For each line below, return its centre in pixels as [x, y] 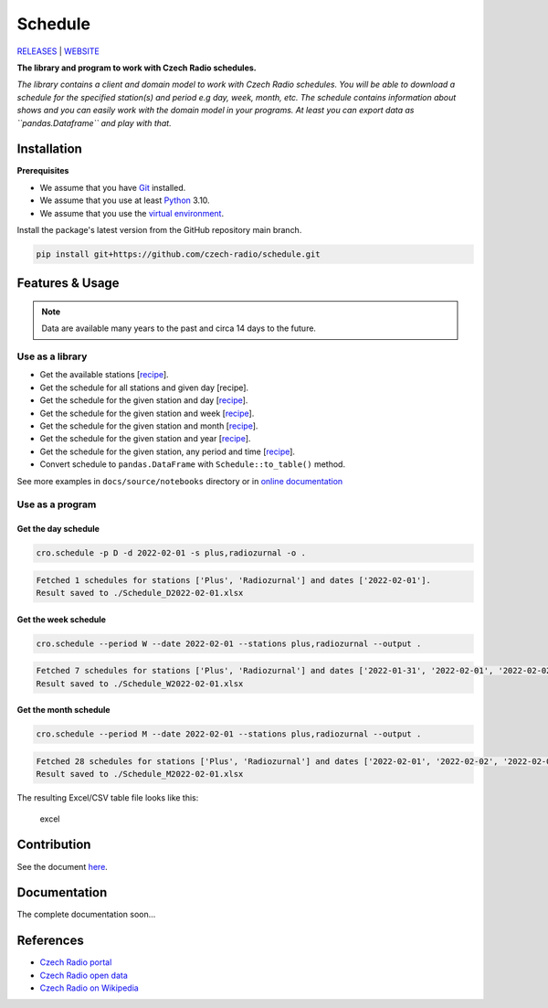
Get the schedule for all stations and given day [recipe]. [144, 387]
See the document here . [63, 866]
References [50, 941]
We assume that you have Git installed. [113, 187]
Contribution [54, 845]
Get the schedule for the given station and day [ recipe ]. [144, 400]
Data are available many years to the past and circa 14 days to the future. [179, 328]
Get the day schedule [58, 529]
